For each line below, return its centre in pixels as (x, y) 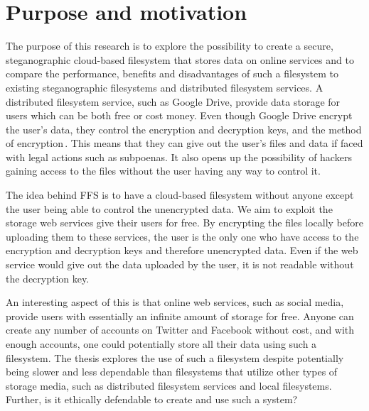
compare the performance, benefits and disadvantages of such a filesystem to (172, 73)
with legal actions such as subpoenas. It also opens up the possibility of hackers (179, 157)
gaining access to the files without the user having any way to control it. (163, 171)
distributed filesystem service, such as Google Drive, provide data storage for (173, 101)
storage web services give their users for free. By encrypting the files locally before (184, 223)
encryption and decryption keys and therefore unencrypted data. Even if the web (182, 250)
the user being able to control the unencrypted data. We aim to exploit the (169, 208)
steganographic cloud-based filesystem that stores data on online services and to (180, 59)
